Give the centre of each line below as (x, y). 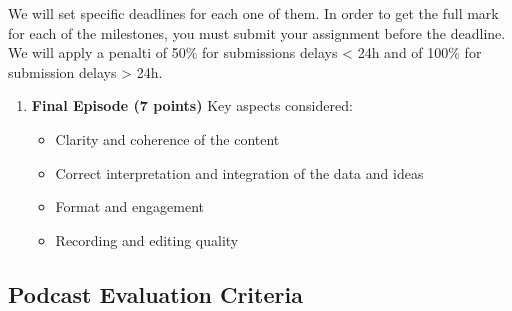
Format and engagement (129, 206)
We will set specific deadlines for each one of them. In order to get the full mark (253, 13)
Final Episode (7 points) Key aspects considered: (192, 105)
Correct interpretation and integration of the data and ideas (239, 172)
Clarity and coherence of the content (167, 138)
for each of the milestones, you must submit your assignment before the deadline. (257, 32)
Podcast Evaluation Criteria (155, 293)
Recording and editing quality (147, 239)
